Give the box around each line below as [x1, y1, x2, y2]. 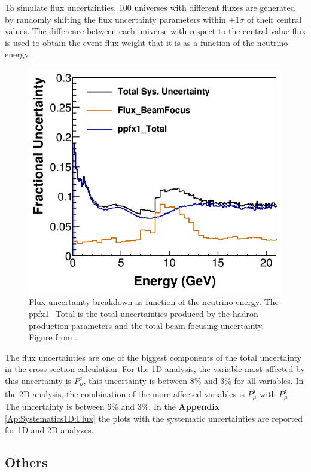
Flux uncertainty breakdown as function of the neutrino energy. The [29, 296, 279, 308]
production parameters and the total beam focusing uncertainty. [29, 319, 264, 331]
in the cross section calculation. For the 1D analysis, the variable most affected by [5, 363, 305, 375]
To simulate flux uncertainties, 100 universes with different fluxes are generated [5, 1, 295, 13]
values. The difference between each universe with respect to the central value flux [5, 25, 306, 37]
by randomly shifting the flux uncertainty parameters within [5, 13, 226, 25]
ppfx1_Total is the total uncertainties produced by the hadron [29, 307, 258, 320]
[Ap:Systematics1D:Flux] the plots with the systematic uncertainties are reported [5, 412, 303, 424]
